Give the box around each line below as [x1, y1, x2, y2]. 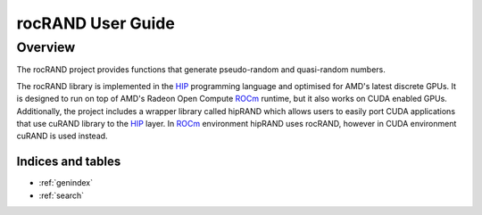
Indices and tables [16, 154, 121, 170]
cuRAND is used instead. [16, 130, 108, 142]
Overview [16, 39, 76, 55]
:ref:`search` [38, 190, 85, 201]
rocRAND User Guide [16, 13, 176, 33]
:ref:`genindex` [38, 178, 94, 188]
